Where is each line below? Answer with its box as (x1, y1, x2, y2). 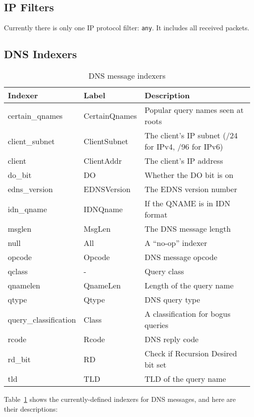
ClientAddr (84, 155, 122, 167)
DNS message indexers (88, 70, 166, 82)
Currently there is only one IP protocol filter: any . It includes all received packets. (4, 22, 250, 33)
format (144, 209, 168, 220)
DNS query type (144, 294, 200, 306)
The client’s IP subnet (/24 (144, 130, 238, 141)
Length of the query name (144, 280, 233, 291)
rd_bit (8, 353, 31, 365)
